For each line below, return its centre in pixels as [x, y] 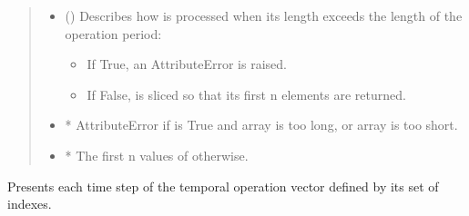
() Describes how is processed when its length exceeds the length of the [264, 15]
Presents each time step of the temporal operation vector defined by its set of [223, 186]
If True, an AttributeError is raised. [187, 64]
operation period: [113, 33]
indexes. [30, 204]
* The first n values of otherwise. [157, 155]
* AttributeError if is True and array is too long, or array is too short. [261, 125]
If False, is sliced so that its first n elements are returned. [246, 94]
